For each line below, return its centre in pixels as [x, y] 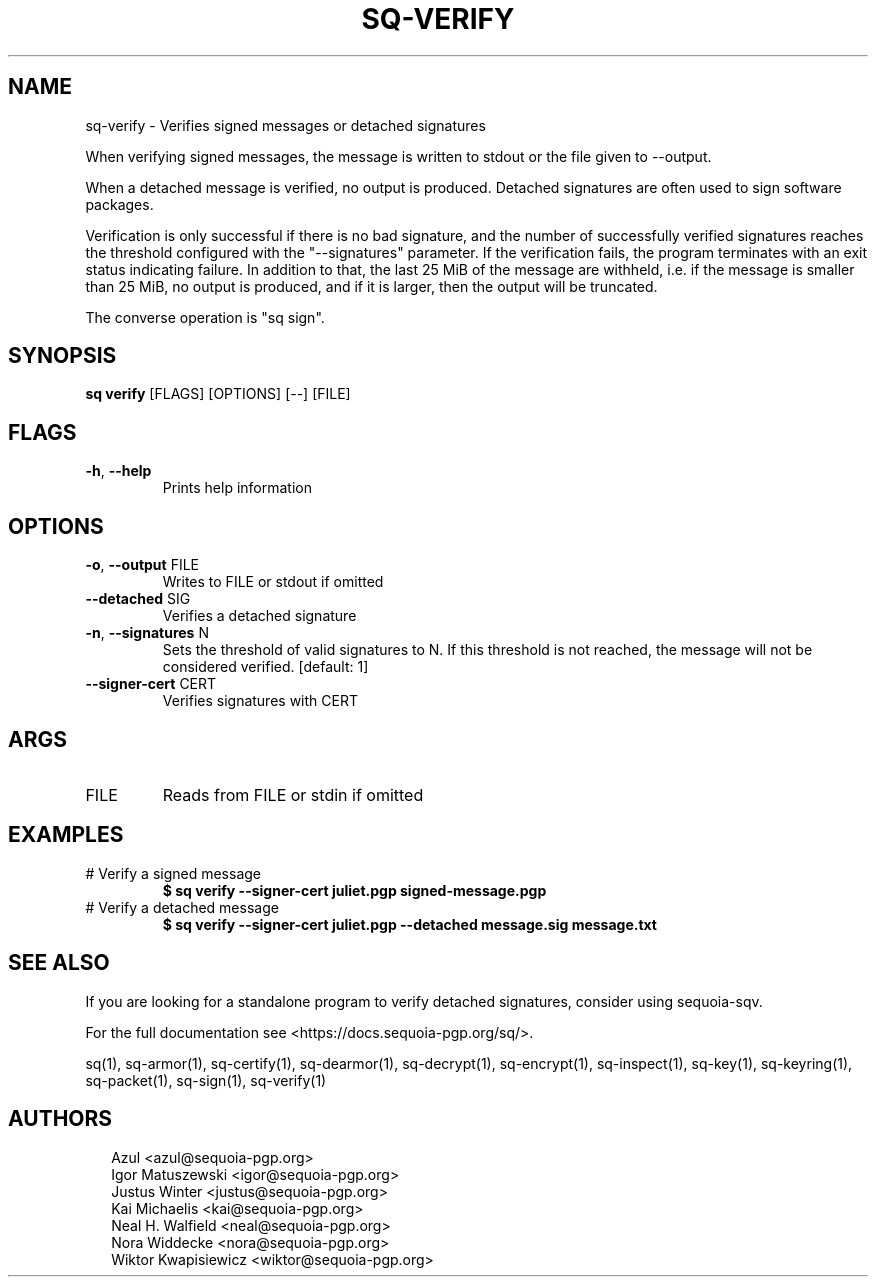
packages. [119, 204]
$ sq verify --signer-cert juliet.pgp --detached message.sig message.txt [409, 924]
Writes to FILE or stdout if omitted [273, 582]
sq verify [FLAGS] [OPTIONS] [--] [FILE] [218, 394]
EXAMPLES [66, 835]
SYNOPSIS [62, 356]
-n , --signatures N [147, 633]
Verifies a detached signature [259, 616]
